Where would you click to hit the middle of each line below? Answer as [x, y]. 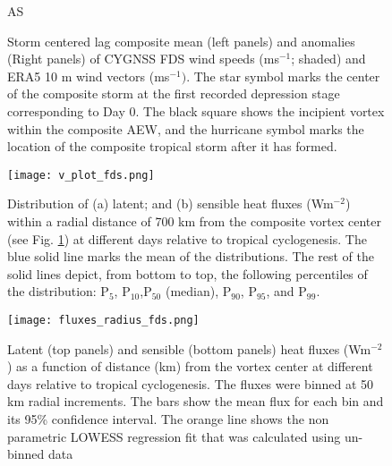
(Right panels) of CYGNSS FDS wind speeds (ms [143, 59]
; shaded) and [328, 59]
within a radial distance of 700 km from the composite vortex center [194, 221]
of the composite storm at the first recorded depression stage [174, 93]
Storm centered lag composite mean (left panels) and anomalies [181, 41]
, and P [286, 291]
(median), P [198, 291]
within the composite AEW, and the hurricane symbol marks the [186, 128]
